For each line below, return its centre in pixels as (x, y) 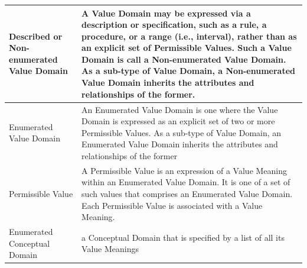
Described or (36, 36)
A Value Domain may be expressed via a (166, 13)
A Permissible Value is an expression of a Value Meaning (184, 170)
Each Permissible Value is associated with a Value (172, 205)
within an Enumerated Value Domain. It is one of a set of (186, 182)
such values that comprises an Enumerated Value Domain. (187, 193)
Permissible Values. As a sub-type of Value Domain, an (182, 132)
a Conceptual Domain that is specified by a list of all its (183, 237)
